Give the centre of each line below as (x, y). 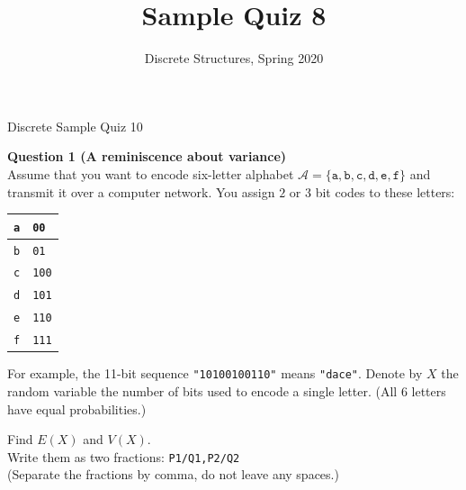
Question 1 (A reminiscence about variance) (147, 156)
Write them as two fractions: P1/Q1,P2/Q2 (124, 456)
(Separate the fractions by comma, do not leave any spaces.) (173, 474)
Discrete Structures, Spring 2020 (234, 58)
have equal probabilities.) (77, 408)
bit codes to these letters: (385, 191)
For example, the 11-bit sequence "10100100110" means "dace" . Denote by (215, 373)
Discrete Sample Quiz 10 (75, 126)
